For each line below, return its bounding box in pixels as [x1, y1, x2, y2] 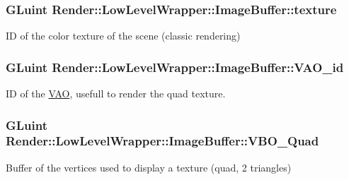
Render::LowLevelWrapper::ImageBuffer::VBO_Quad [6, 132, 319, 150]
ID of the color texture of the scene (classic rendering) [6, 28, 241, 43]
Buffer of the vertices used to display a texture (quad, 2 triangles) [6, 160, 292, 174]
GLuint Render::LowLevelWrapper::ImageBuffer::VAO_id [6, 58, 344, 76]
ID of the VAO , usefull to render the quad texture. [6, 86, 226, 101]
